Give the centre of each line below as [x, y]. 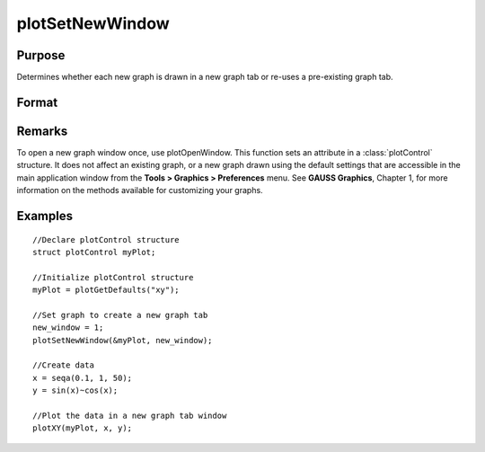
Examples [45, 216]
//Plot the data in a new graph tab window [130, 416]
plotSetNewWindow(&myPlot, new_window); [123, 340]
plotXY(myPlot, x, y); [83, 428]
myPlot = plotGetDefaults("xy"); [106, 290]
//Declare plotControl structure [106, 239]
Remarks [42, 131]
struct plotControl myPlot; [94, 252]
